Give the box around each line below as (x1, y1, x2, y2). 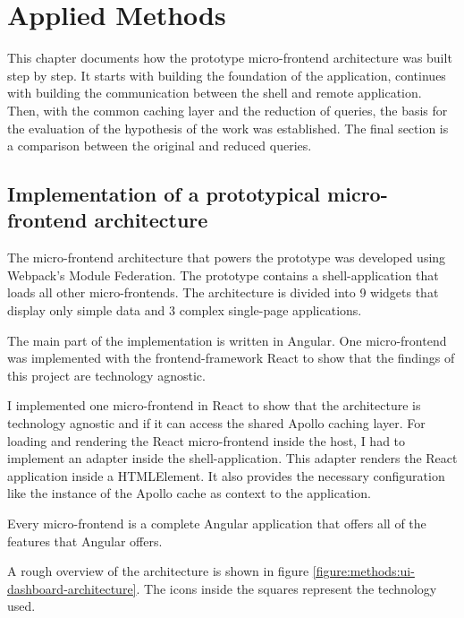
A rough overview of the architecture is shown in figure (7, 562, 309, 580)
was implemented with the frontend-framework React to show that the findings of (7, 348, 455, 367)
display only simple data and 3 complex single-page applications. (7, 301, 362, 320)
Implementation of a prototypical (7, 180, 321, 208)
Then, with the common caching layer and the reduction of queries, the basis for (7, 100, 448, 119)
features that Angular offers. (7, 531, 163, 550)
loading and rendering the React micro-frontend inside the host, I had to (7, 431, 406, 450)
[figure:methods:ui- (312, 562, 415, 580)
